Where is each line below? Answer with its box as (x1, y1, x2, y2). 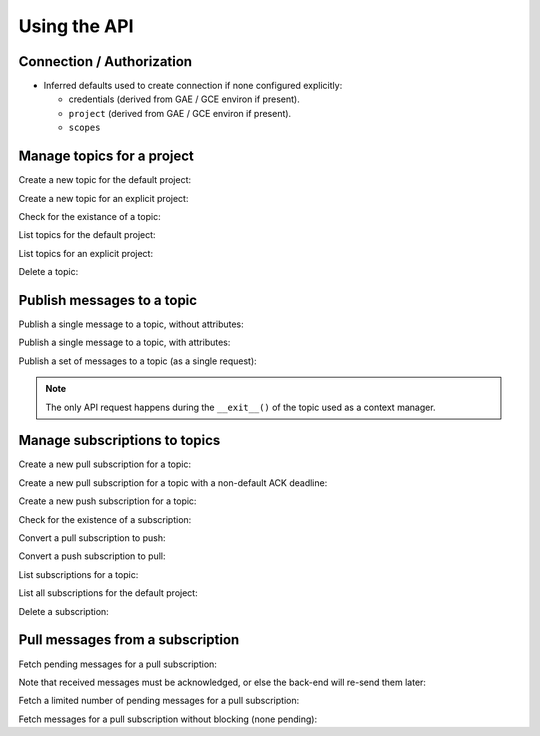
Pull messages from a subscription (18, 631, 240, 649)
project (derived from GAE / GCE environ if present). (68, 107, 292, 119)
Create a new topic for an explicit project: (18, 192, 189, 204)
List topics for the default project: (18, 229, 156, 241)
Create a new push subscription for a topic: (18, 495, 197, 507)
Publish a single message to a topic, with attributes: (18, 336, 231, 349)
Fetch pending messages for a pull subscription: (18, 658, 217, 670)
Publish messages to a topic (18, 291, 198, 309)
